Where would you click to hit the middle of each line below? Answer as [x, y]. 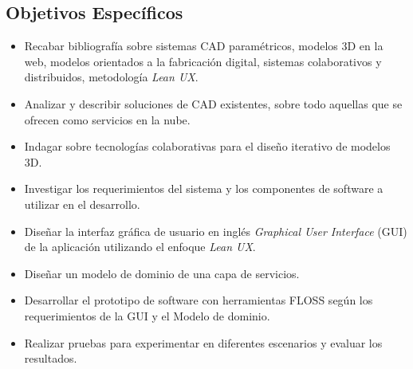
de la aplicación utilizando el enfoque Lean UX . [140, 247]
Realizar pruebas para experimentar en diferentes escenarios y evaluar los [203, 342]
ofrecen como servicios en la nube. [107, 119]
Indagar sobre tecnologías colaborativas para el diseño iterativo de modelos [207, 146]
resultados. [51, 358]
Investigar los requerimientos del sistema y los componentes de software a [204, 188]
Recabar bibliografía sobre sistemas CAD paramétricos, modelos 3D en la [204, 46]
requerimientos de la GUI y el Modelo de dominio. [147, 315]
